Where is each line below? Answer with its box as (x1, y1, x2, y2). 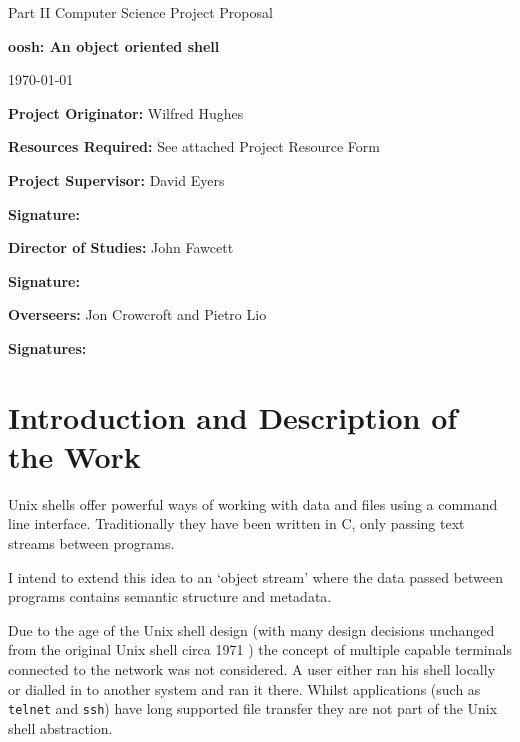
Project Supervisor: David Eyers (8, 169, 225, 190)
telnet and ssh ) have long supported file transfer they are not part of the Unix (8, 698, 498, 719)
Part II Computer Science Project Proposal (8, 2, 273, 22)
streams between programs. (8, 533, 175, 554)
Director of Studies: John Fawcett (8, 237, 234, 258)
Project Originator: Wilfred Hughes (8, 102, 244, 123)
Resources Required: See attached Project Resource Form (8, 136, 380, 157)
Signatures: (8, 337, 87, 358)
